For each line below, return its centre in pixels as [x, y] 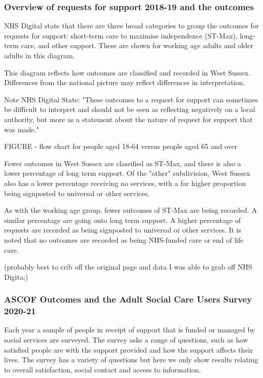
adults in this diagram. [40, 55]
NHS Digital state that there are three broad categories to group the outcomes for [132, 26]
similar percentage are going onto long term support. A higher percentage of [123, 220]
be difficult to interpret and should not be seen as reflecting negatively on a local [130, 109]
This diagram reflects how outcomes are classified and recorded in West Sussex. [127, 72]
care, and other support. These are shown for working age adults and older [137, 45]
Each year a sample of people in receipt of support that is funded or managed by [130, 330]
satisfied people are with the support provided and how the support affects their [128, 349]
